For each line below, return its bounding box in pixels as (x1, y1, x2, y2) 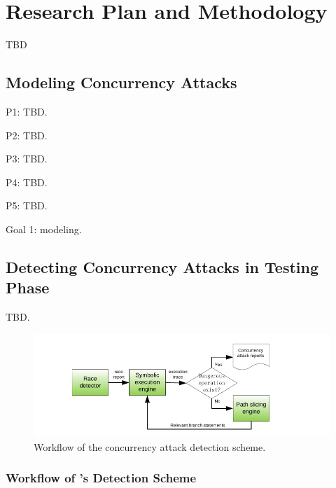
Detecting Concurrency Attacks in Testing (6, 256, 319, 277)
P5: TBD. (6, 198, 48, 213)
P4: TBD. (6, 174, 48, 189)
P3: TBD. (6, 151, 48, 166)
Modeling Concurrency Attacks (6, 71, 237, 93)
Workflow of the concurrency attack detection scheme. (34, 439, 266, 454)
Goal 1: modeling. (6, 221, 82, 236)
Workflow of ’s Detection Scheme (6, 469, 197, 487)
